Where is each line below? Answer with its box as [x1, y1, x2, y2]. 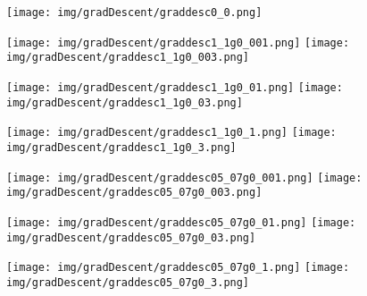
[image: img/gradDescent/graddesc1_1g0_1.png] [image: [6, 126, 337, 140]
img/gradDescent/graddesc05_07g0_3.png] [6, 275, 250, 289]
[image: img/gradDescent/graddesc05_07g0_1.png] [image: [6, 261, 350, 275]
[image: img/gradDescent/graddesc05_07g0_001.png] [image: [6, 171, 363, 184]
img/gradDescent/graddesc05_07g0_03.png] [6, 231, 256, 244]
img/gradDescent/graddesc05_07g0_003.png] [6, 186, 263, 199]
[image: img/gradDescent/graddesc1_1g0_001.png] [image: [6, 36, 350, 49]
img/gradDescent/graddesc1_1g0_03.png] [6, 96, 243, 109]
